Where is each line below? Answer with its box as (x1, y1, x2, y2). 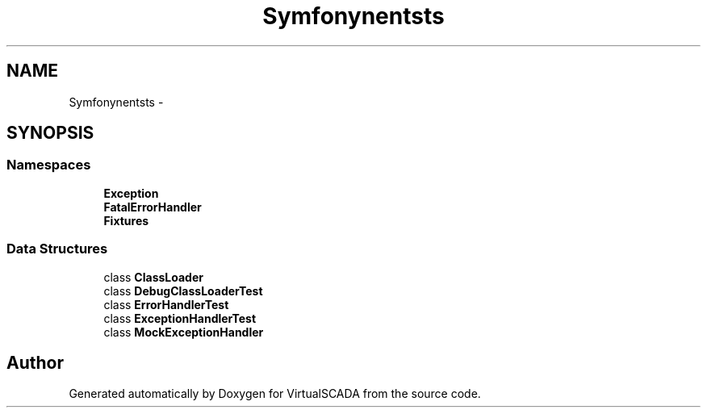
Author (6, 352, 64, 373)
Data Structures (6, 240, 108, 257)
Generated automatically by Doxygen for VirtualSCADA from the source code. (69, 387, 481, 401)
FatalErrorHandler (103, 199, 202, 214)
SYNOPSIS (6, 123, 94, 144)
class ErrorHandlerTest (103, 297, 229, 312)
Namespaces (6, 157, 91, 174)
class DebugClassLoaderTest (103, 283, 263, 298)
